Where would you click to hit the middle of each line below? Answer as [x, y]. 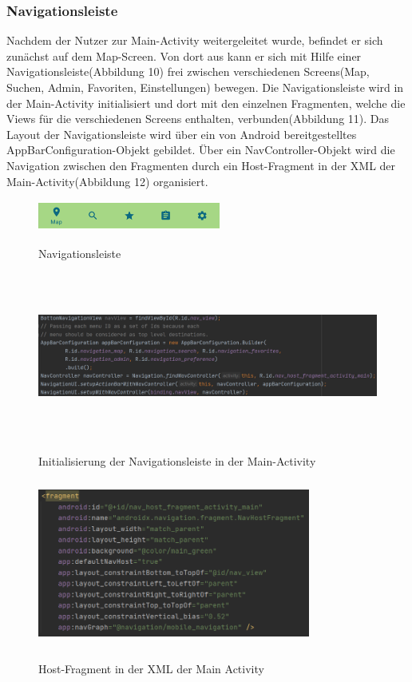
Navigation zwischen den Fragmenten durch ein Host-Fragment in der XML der [201, 165]
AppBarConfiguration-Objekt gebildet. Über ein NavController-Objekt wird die [201, 150]
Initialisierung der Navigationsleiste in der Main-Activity [177, 460]
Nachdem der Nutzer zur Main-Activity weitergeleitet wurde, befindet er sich [195, 40]
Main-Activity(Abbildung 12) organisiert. [107, 181]
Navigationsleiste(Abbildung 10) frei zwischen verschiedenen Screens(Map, [188, 71]
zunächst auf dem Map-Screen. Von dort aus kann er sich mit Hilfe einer [184, 56]
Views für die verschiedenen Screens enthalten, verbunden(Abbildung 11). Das [198, 119]
